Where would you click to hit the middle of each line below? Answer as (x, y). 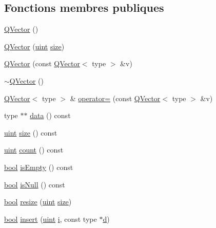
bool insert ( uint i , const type (51, 218)
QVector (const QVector (42, 63)
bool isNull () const (35, 184)
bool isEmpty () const (39, 167)
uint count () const (34, 150)
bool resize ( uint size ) (38, 202)
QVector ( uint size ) (34, 46)
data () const (50, 115)
